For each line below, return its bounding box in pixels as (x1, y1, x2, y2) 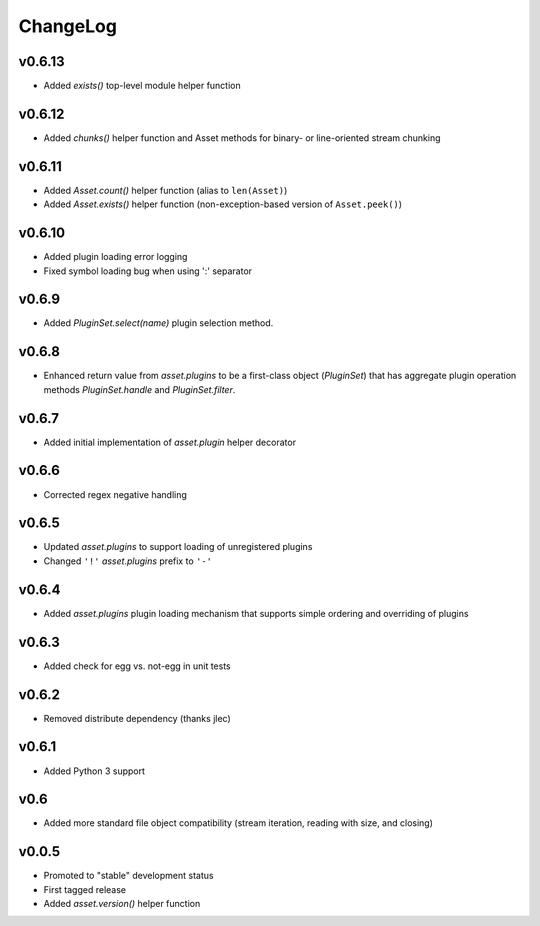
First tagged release (43, 883, 127, 895)
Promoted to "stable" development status (43, 870, 214, 882)
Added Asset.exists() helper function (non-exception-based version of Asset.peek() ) (43, 198, 403, 210)
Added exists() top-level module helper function (43, 80, 241, 92)
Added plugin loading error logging (43, 251, 188, 263)
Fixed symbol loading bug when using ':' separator (43, 265, 253, 277)
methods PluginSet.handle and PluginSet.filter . (43, 383, 236, 395)
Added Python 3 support (43, 765, 145, 777)
